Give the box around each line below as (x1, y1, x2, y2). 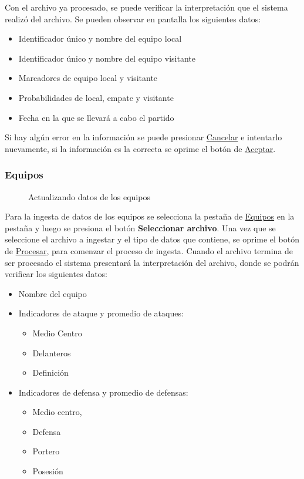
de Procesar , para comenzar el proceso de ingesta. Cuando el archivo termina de (5, 244, 293, 257)
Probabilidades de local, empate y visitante (18, 91, 174, 103)
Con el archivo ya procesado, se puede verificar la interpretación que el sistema (5, 1, 288, 13)
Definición (32, 366, 69, 379)
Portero (32, 445, 60, 457)
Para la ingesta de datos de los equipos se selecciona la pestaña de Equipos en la (5, 210, 295, 222)
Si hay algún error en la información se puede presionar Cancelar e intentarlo (5, 131, 282, 143)
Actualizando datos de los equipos (28, 190, 150, 203)
